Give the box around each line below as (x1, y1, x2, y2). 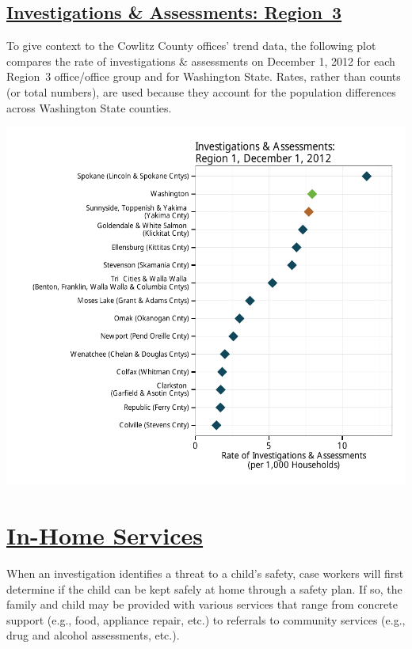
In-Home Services (6, 518, 204, 551)
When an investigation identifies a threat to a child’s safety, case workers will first (6, 564, 404, 581)
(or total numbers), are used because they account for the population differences (6, 83, 396, 100)
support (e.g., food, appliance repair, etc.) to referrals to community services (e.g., (6, 611, 406, 628)
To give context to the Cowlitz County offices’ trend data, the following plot (6, 37, 376, 54)
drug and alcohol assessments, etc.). (6, 627, 180, 643)
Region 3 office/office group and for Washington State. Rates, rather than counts (6, 68, 401, 85)
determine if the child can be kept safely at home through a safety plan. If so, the (6, 580, 402, 597)
